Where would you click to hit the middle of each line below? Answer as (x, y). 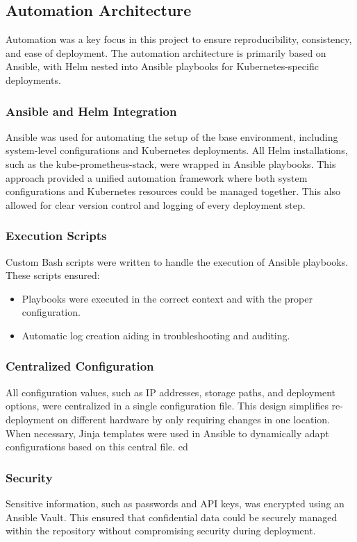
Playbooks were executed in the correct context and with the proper (167, 298)
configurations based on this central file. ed (97, 447)
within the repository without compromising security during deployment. (161, 531)
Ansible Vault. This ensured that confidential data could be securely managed (172, 517)
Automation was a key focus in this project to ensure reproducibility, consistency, (179, 39)
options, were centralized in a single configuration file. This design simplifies (167, 406)
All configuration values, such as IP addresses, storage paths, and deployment (171, 392)
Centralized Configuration (80, 366)
